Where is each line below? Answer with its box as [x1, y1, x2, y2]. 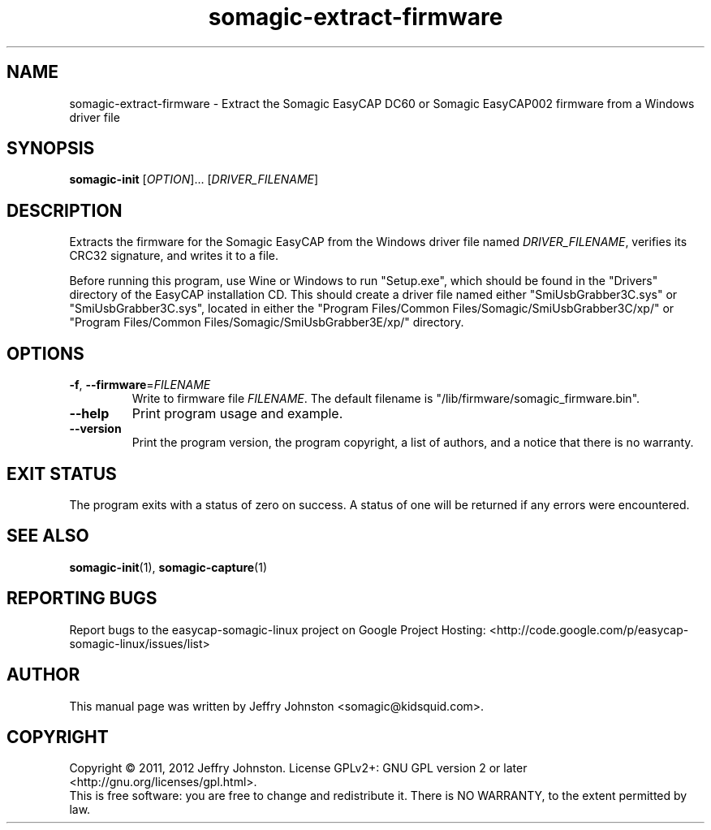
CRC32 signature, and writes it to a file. [69, 249, 278, 263]
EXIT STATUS [6, 463, 117, 484]
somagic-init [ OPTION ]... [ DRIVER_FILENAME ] [69, 172, 319, 187]
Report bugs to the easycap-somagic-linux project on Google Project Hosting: [69, 622, 486, 637]
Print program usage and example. [131, 405, 343, 422]
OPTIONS [6, 343, 84, 364]
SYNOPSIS [6, 138, 95, 159]
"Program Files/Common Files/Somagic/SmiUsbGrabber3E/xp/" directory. [69, 315, 464, 330]
